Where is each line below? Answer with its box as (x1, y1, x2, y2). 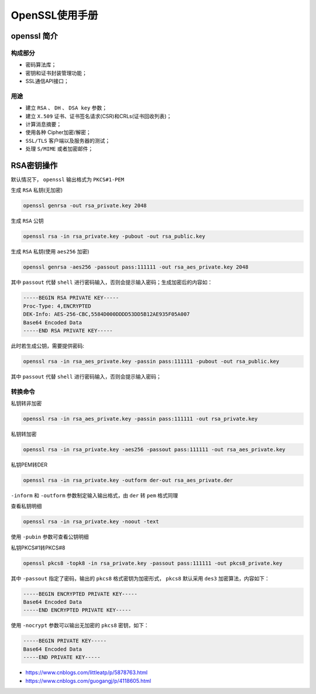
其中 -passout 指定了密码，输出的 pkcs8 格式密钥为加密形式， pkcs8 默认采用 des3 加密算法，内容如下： (11, 575, 270, 582)
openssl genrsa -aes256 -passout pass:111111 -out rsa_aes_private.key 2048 (23, 264, 249, 270)
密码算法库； (25, 61, 57, 68)
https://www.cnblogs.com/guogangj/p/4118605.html (25, 677, 152, 684)
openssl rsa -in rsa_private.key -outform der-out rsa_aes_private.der (23, 477, 233, 483)
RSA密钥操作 (11, 161, 58, 170)
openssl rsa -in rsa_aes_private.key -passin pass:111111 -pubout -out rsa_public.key (23, 358, 280, 365)
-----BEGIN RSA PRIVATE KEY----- (23, 294, 119, 301)
